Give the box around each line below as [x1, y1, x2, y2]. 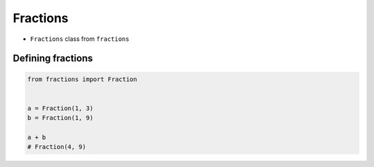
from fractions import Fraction [27, 75, 138, 83]
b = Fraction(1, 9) [27, 114, 93, 122]
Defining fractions [12, 53, 93, 64]
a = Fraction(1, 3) [27, 104, 93, 112]
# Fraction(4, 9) [27, 143, 87, 151]
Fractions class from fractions [30, 35, 130, 43]
